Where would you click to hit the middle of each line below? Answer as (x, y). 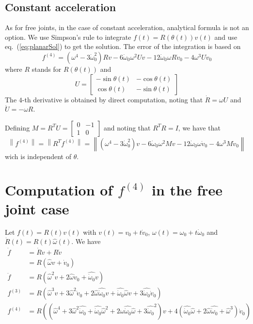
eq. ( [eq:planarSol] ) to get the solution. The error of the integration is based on (123, 46)
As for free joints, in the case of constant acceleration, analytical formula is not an (127, 27)
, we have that (199, 127)
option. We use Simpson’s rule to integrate (68, 37)
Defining (17, 127)
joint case (37, 208)
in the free (187, 189)
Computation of (59, 189)
